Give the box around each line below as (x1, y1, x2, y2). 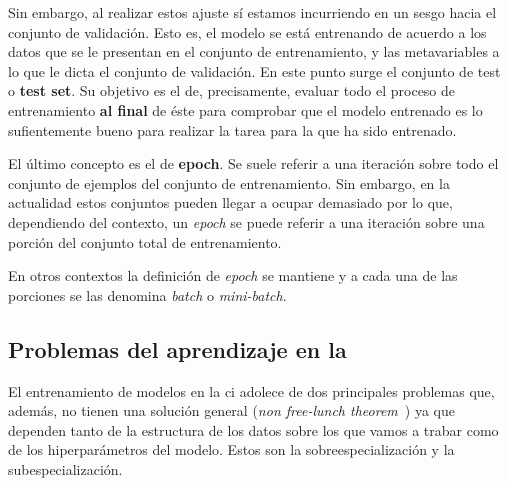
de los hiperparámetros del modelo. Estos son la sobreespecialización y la (8, 439, 455, 460)
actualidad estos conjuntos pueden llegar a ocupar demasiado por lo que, (8, 192, 453, 213)
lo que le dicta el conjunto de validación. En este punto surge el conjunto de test (8, 60, 501, 81)
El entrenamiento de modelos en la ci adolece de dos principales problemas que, (8, 380, 495, 401)
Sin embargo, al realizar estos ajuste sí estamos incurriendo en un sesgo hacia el (8, 2, 497, 22)
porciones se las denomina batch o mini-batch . (8, 284, 287, 305)
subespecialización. (8, 458, 123, 479)
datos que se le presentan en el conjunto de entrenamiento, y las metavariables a (8, 41, 500, 62)
